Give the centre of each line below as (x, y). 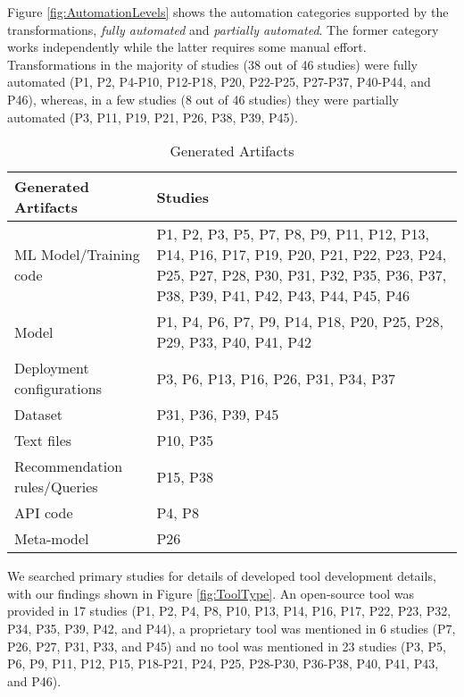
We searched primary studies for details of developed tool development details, (222, 576)
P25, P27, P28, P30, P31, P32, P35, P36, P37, (302, 275)
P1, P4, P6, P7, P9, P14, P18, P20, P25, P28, (300, 322)
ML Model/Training (77, 255)
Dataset (39, 415)
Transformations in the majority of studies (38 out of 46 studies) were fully (212, 64)
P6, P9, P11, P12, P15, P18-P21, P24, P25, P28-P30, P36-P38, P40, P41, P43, (223, 663)
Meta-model (52, 539)
